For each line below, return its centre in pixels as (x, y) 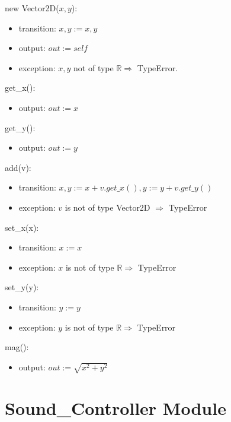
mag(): (17, 347)
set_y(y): (22, 287)
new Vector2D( (32, 8)
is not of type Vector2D (108, 207)
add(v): (18, 167)
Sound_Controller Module (115, 407)
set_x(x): (22, 227)
